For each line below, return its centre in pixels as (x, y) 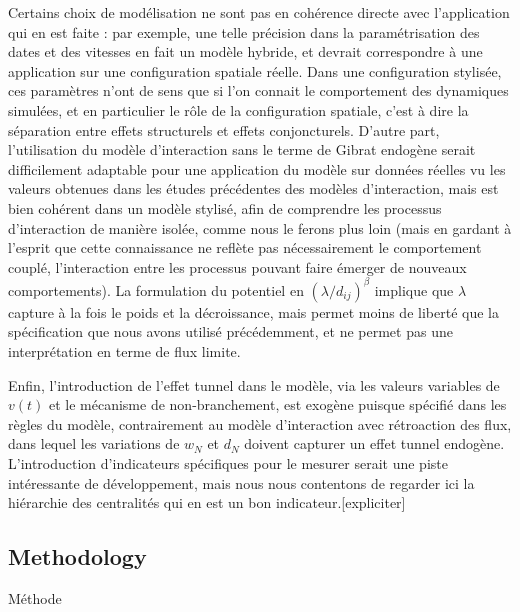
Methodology (77, 556)
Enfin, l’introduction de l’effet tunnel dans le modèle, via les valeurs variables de (254, 384)
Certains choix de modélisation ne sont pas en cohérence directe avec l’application (259, 12)
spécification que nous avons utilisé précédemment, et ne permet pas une (230, 331)
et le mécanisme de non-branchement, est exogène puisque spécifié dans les (277, 404)
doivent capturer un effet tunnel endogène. (374, 443)
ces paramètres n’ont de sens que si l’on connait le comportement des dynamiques (258, 90)
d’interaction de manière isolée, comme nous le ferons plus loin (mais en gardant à (260, 227)
